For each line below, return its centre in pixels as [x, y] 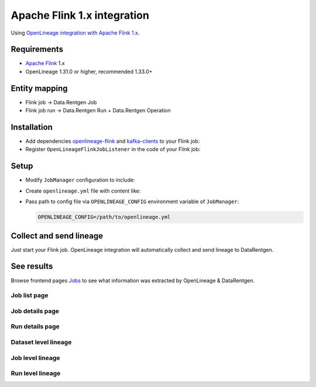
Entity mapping [39, 88]
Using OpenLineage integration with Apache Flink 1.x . [75, 33]
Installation [32, 127]
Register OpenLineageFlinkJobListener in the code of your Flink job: [113, 149]
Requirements [37, 49]
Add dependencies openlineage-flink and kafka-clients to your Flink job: [113, 141]
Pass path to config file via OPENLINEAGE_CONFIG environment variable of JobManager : [132, 201]
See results [32, 266]
